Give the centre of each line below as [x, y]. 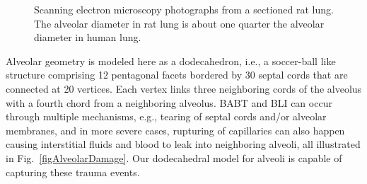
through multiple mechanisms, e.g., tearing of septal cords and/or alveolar [166, 116]
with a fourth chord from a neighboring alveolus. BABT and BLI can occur [169, 102]
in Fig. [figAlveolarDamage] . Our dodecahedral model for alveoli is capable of [174, 157]
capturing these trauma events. [73, 172]
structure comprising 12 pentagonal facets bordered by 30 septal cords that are [177, 75]
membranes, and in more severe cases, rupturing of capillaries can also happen [175, 130]
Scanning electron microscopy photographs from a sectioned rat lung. [184, 9]
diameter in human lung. [88, 37]
